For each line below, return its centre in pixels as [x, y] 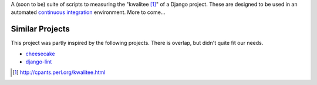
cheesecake [40, 54]
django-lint [39, 62]
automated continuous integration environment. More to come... [88, 12]
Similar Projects [41, 29]
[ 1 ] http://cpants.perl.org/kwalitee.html [59, 72]
